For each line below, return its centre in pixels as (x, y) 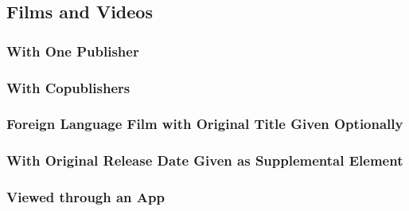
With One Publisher (73, 51)
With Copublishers (68, 87)
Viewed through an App (86, 197)
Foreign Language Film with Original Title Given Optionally (205, 124)
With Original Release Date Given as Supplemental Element (205, 160)
